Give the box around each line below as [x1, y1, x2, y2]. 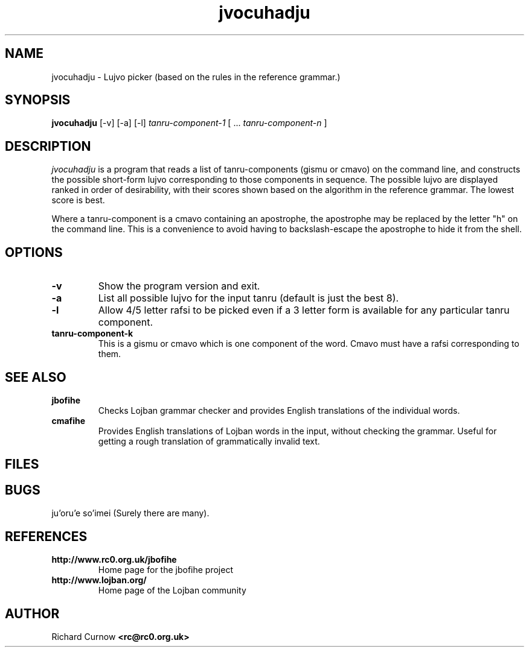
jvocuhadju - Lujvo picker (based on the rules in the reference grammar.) [51, 71, 341, 82]
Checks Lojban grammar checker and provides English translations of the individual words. [98, 405, 460, 416]
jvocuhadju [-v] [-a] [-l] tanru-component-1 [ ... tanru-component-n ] [51, 118, 327, 128]
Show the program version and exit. [98, 280, 260, 293]
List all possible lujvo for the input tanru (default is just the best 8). [98, 292, 399, 305]
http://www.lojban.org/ [51, 575, 147, 586]
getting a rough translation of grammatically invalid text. [98, 435, 320, 446]
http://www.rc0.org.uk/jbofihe [51, 554, 177, 565]
